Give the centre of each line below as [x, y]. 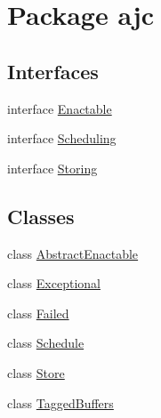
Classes [41, 216]
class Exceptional [54, 283]
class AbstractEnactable [73, 253]
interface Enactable [60, 108]
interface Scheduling [62, 138]
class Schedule [46, 343]
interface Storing [52, 168]
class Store [36, 372]
